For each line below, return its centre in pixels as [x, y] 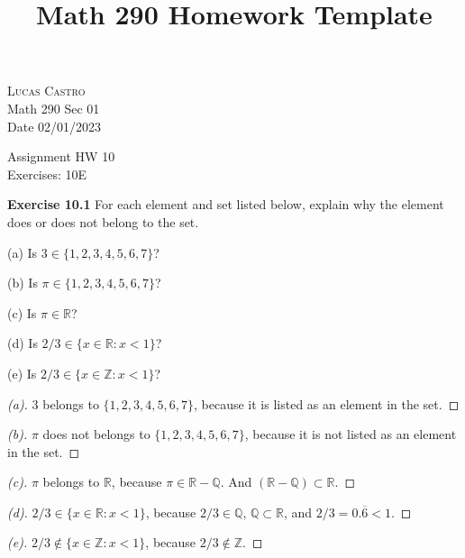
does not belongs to [96, 434]
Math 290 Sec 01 [54, 108]
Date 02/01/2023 [55, 126]
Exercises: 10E [47, 174]
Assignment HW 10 [61, 156]
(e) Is [22, 373]
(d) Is [23, 343]
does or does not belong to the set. [103, 221]
